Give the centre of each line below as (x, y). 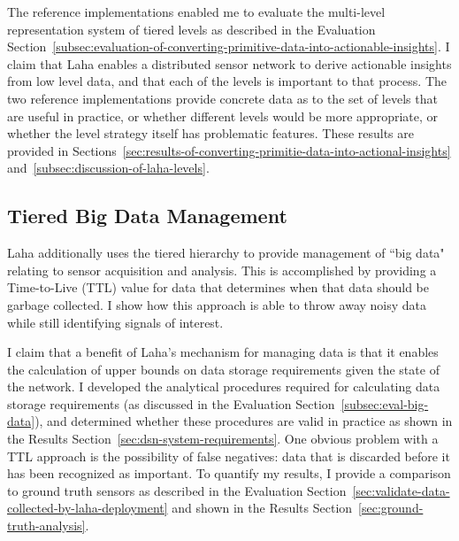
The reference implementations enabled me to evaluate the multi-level (196, 12)
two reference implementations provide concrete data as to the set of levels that (222, 98)
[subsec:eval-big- (385, 403)
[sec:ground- (391, 508)
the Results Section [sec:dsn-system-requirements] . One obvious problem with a (223, 439)
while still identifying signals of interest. (115, 322)
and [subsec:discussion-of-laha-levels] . (108, 168)
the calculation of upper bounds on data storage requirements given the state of (223, 369)
